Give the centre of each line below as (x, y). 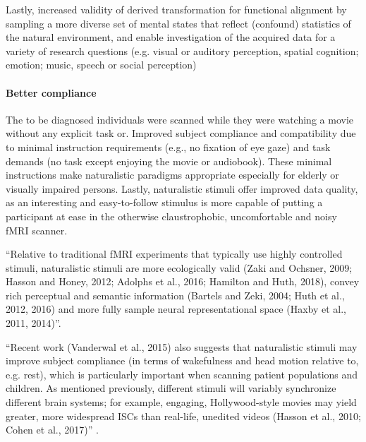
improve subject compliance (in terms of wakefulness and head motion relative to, (182, 360)
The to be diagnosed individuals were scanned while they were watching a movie (179, 119)
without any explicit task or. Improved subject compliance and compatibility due (181, 133)
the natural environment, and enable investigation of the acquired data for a (171, 37)
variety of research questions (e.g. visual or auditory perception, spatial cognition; (182, 50)
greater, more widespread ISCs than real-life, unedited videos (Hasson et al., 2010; (183, 416)
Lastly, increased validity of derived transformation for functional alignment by (176, 9)
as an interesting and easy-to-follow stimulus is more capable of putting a (164, 202)
